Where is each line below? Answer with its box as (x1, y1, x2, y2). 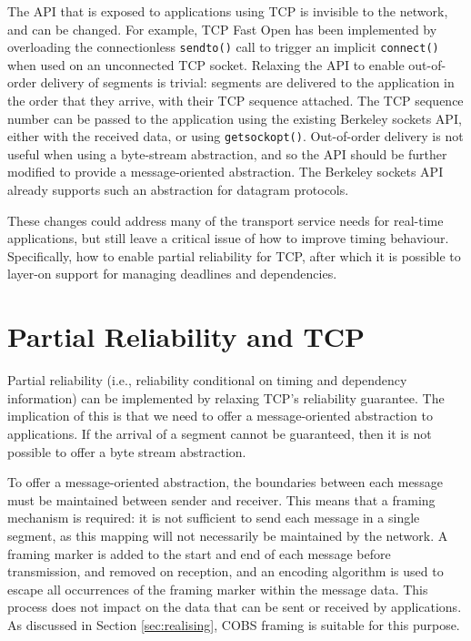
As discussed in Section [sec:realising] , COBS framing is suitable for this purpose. (7, 615, 460, 634)
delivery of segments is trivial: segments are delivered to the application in (40, 73, 455, 92)
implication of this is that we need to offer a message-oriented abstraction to (7, 406, 433, 425)
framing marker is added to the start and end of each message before (7, 544, 391, 563)
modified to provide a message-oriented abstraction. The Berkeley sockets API (7, 162, 444, 181)
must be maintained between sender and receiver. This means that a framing (7, 490, 436, 509)
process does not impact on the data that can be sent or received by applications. (7, 597, 462, 616)
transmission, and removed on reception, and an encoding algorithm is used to (7, 562, 444, 581)
